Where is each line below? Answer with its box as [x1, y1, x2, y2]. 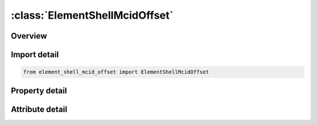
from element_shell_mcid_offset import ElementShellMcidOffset [23, 69, 210, 75]
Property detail [11, 85, 68, 96]
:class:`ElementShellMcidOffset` [11, 9, 174, 22]
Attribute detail [11, 104, 68, 114]
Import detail [11, 50, 59, 60]
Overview [11, 31, 48, 41]
